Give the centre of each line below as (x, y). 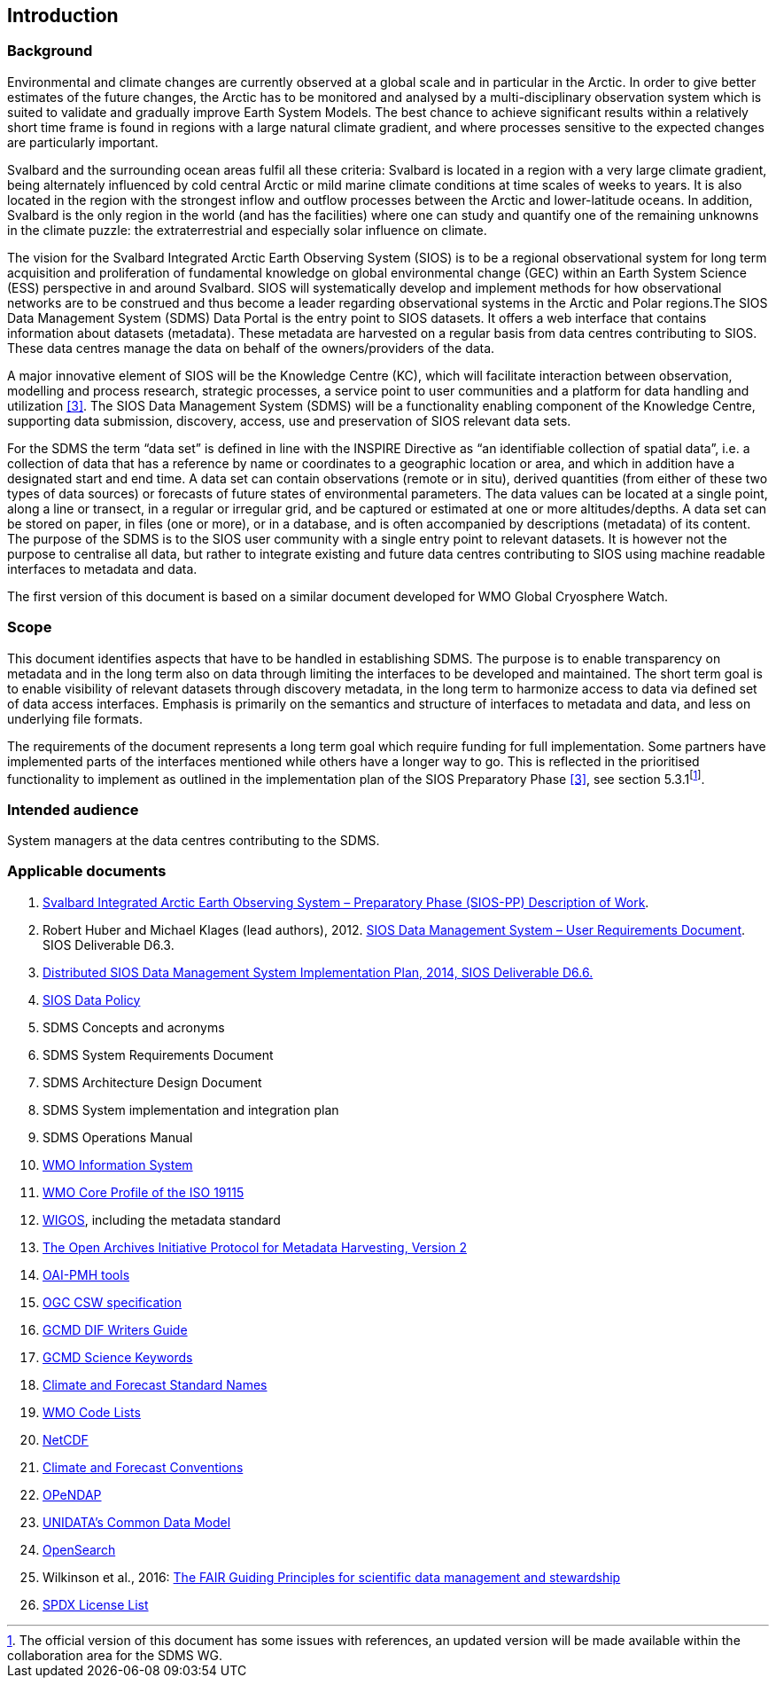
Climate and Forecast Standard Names (155, 1384)
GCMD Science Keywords (118, 1357)
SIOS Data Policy (92, 999)
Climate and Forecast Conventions (143, 1467)
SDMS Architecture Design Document (152, 1082)
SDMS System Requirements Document (158, 1054)
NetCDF (66, 1439)
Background (50, 51)
